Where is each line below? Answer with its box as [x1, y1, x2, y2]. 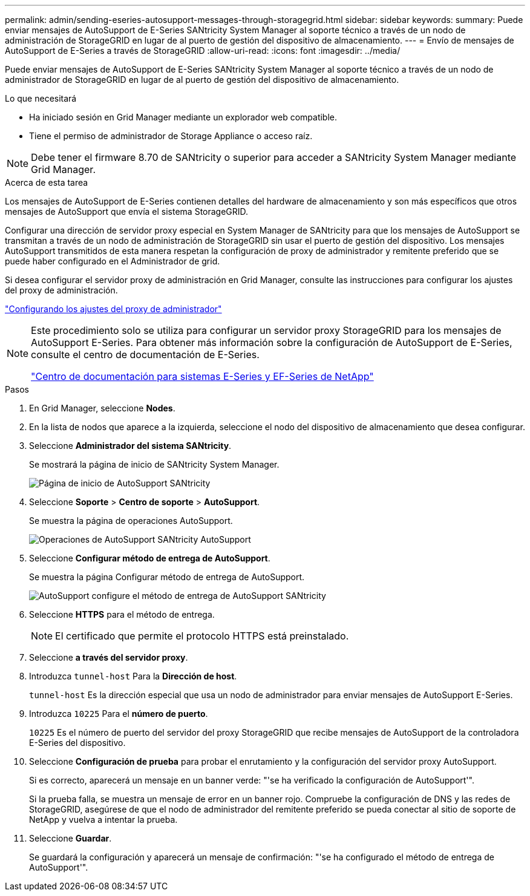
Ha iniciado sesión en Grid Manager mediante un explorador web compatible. [29, 112, 338, 122]
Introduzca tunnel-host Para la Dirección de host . [29, 671, 237, 681]
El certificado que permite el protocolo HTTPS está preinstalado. [55, 630, 349, 642]
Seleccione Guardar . [29, 833, 112, 843]
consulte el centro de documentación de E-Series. [31, 348, 260, 361]
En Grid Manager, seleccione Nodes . [29, 403, 175, 413]
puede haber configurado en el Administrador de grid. [5, 256, 220, 266]
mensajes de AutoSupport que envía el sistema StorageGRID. [5, 206, 249, 217]
